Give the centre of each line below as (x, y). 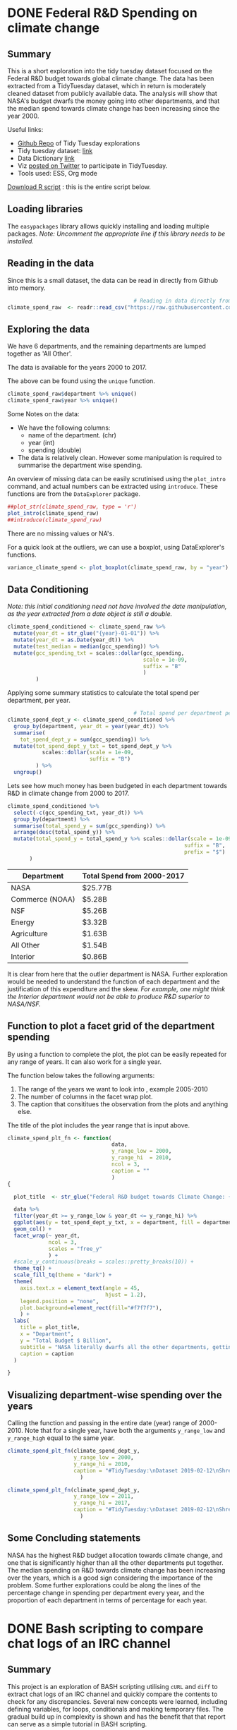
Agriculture (29, 933)
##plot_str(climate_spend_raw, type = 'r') (72, 507)
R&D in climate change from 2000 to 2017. (68, 793)
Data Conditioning (48, 589)
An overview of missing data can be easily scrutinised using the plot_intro (116, 478)
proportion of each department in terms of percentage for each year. (107, 1600)
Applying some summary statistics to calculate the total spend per (103, 693)
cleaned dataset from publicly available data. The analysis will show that (112, 93)
